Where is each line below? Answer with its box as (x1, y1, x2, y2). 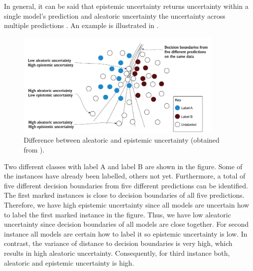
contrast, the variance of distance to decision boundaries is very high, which (4, 238, 233, 248)
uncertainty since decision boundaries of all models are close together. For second (4, 219, 249, 229)
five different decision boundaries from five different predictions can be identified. (4, 180, 248, 190)
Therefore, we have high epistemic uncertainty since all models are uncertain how (4, 199, 250, 210)
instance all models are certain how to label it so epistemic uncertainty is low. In (4, 228, 248, 239)
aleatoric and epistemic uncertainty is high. (4, 257, 134, 268)
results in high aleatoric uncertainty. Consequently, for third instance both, (4, 247, 230, 258)
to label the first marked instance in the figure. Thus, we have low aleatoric (4, 209, 231, 219)
